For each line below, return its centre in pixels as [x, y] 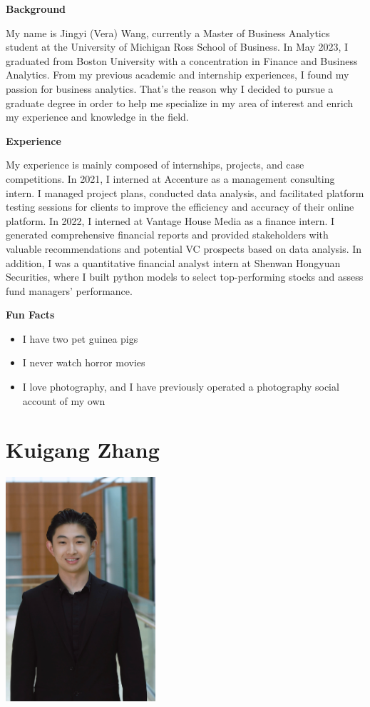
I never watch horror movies [84, 362]
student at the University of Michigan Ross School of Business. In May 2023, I [177, 47]
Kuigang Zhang [83, 450]
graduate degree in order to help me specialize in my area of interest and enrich [180, 102]
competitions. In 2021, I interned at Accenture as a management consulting [170, 178]
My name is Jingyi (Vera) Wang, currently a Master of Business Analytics [168, 32]
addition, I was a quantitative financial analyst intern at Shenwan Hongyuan [173, 262]
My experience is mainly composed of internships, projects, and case [155, 165]
